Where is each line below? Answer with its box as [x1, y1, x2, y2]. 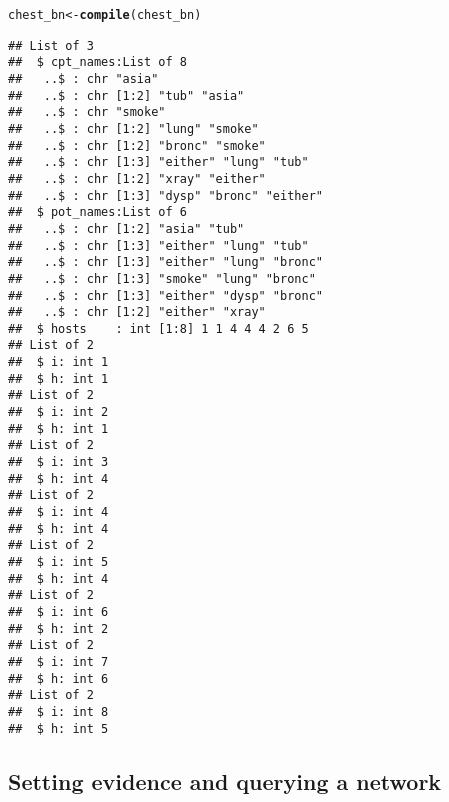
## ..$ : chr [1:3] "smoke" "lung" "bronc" [8, 271, 316, 286]
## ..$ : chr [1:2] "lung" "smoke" [8, 121, 259, 136]
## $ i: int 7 [8, 654, 109, 669]
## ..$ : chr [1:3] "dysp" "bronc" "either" [8, 188, 323, 203]
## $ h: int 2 [8, 621, 109, 636]
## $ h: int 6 [8, 671, 109, 686]
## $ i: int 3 [8, 455, 109, 470]
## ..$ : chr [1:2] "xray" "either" [8, 171, 266, 186]
